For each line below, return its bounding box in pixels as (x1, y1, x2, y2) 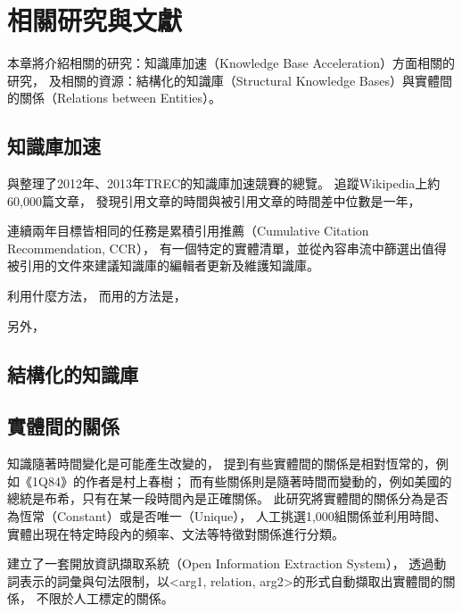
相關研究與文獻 (7, 2, 183, 38)
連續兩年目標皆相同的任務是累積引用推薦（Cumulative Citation (7, 221, 369, 240)
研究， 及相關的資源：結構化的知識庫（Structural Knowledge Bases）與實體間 (7, 70, 452, 89)
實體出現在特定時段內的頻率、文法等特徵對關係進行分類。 (7, 524, 344, 543)
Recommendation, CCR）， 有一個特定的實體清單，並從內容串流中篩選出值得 (7, 238, 447, 257)
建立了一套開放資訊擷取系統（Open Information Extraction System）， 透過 (7, 554, 434, 573)
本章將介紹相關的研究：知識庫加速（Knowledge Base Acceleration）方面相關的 (7, 54, 455, 72)
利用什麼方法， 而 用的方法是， (7, 286, 186, 305)
